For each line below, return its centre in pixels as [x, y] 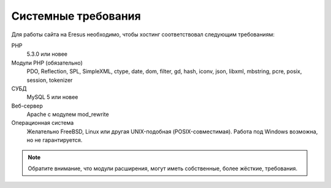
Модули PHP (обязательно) [47, 63]
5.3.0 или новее [47, 54]
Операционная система [43, 123]
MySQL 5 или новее [52, 97]
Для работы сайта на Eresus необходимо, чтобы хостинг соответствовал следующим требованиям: [143, 34]
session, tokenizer [50, 80]
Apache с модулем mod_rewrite [68, 114]
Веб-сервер [27, 106]
